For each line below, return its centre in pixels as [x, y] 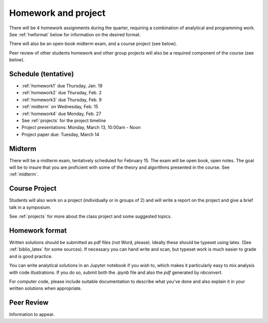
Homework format [38, 230]
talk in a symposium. [30, 207]
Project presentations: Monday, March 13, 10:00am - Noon [81, 128]
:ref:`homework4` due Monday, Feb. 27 [62, 114]
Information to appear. [32, 315]
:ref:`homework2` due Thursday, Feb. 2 [62, 93]
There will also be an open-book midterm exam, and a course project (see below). [93, 44]
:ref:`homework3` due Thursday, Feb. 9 [62, 100]
